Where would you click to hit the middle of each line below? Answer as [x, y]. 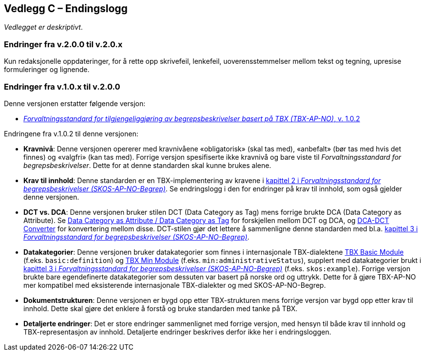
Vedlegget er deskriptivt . [43, 27]
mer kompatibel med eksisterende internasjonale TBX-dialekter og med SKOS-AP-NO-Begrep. [175, 285]
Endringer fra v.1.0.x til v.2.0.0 [62, 86]
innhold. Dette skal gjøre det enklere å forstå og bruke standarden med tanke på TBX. [161, 308]
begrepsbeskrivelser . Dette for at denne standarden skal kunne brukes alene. [147, 165]
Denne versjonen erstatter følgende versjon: [75, 103]
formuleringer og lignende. [47, 70]
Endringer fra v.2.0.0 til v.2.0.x [63, 44]
